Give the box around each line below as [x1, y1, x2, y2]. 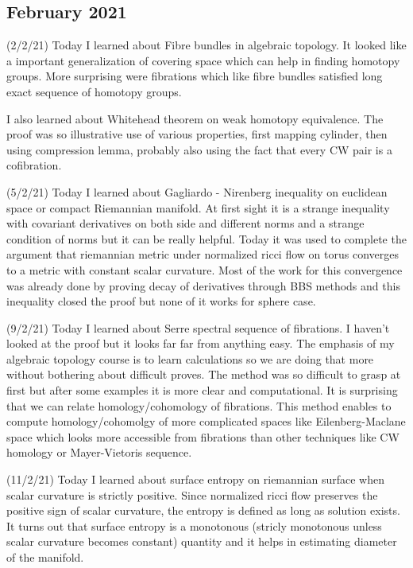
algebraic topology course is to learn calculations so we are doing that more [6, 350, 374, 367]
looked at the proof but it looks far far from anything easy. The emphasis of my [6, 335, 395, 352]
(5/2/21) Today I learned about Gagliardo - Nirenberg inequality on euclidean [6, 183, 388, 200]
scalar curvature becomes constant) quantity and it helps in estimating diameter [6, 533, 397, 550]
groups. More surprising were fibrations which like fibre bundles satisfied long [6, 68, 383, 84]
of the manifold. [6, 549, 84, 566]
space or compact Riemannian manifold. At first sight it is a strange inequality [6, 199, 390, 216]
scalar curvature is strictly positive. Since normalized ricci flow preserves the [6, 486, 378, 503]
